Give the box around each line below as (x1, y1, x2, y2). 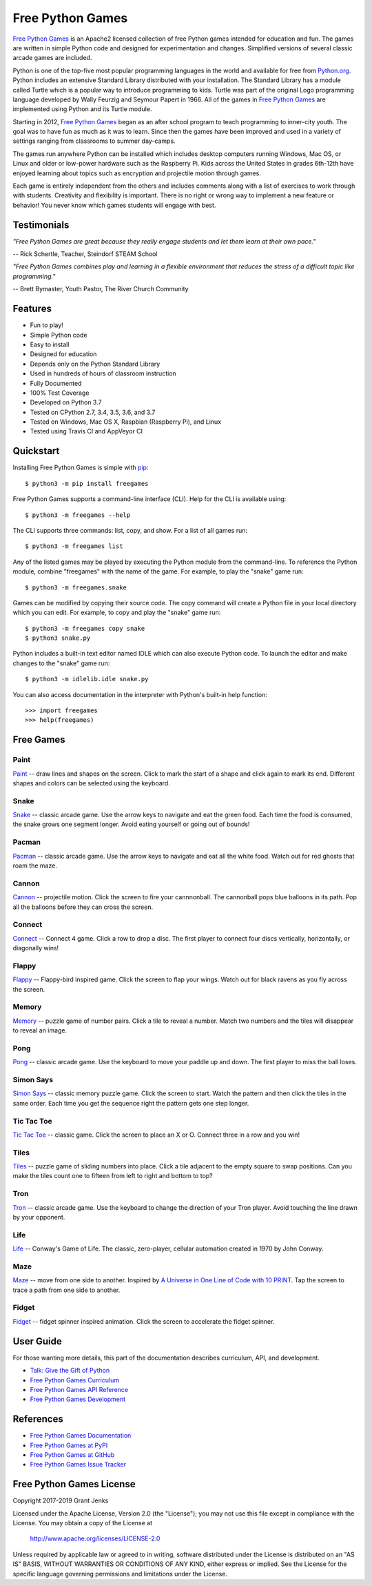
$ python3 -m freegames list (25, 542, 123, 550)
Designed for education (30, 350, 97, 358)
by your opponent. (12, 1213, 65, 1222)
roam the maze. (12, 861, 58, 870)
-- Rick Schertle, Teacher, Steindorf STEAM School (12, 250, 158, 258)
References (12, 1413, 63, 1425)
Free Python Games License (12, 1478, 136, 1490)
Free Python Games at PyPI (30, 1441, 108, 1449)
